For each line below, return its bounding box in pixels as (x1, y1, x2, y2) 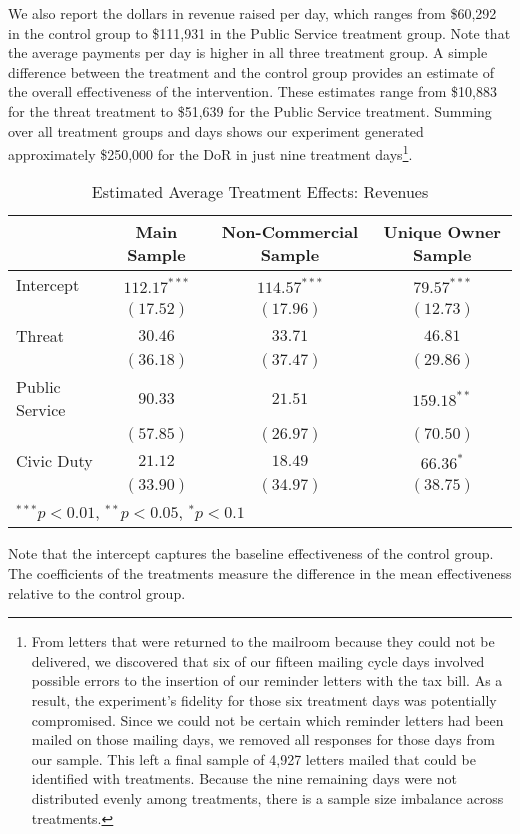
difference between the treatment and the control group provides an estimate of (8, 61, 495, 82)
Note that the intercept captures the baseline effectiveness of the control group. (8, 543, 494, 564)
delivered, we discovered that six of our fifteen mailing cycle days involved (31, 650, 485, 671)
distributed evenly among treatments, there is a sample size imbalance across (31, 787, 504, 808)
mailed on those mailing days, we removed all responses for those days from (31, 729, 495, 750)
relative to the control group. (8, 582, 186, 603)
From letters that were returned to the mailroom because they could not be (31, 631, 495, 652)
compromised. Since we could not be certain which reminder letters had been (31, 709, 504, 730)
